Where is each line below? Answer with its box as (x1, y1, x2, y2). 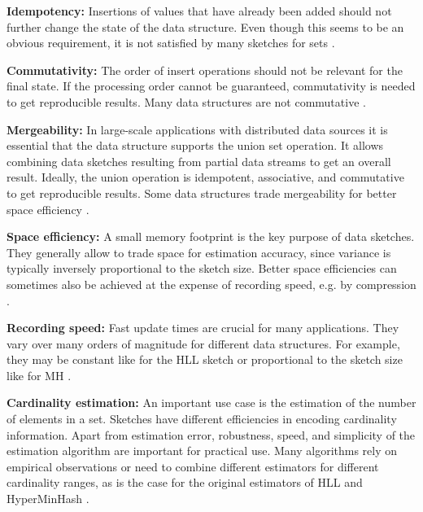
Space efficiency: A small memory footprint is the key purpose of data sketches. (7, 228, 415, 245)
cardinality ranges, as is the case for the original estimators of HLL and (7, 474, 363, 491)
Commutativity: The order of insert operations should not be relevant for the (7, 61, 403, 78)
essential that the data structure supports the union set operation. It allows (7, 137, 384, 154)
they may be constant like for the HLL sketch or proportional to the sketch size (7, 351, 403, 368)
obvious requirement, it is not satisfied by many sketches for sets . (7, 34, 335, 51)
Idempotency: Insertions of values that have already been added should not (7, 2, 392, 19)
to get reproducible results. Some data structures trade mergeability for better (7, 184, 397, 201)
